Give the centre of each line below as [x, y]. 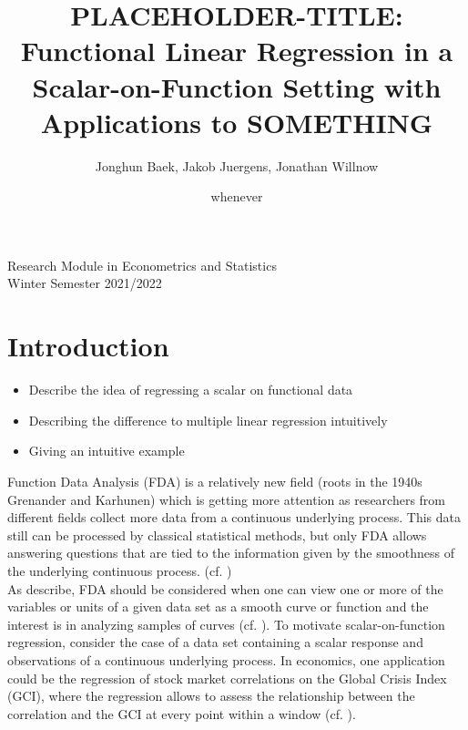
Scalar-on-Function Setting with [237, 86]
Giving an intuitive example [107, 451]
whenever [237, 196]
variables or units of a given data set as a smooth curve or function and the [218, 607]
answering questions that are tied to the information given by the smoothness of [231, 553]
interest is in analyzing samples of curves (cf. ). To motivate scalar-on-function [226, 624]
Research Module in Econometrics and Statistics [142, 265]
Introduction [88, 346]
